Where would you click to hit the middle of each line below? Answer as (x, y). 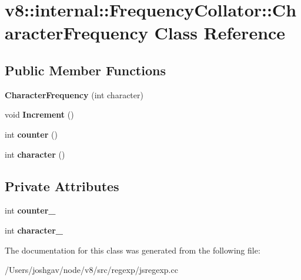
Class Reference (220, 33)
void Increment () (39, 114)
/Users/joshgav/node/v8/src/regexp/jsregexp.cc (91, 270)
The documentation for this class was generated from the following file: (133, 250)
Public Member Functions (85, 70)
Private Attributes (62, 186)
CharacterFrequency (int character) (74, 94)
